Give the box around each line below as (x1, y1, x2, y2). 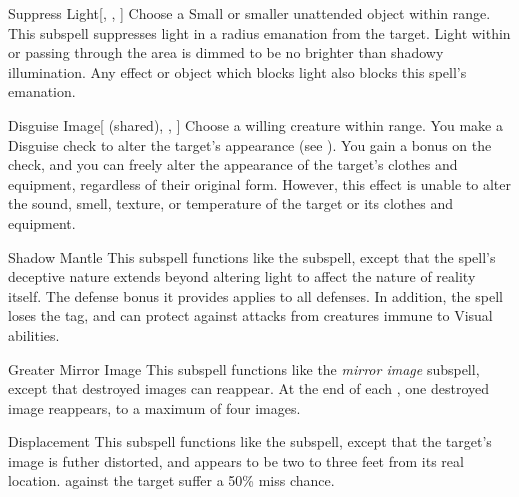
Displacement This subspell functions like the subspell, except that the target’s (8, 431, 492, 452)
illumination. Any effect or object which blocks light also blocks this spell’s (8, 61, 467, 82)
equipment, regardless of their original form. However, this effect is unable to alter (8, 173, 512, 194)
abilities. (8, 324, 60, 345)
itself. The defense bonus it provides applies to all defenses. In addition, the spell (8, 285, 503, 306)
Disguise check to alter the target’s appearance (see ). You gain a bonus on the (8, 134, 492, 155)
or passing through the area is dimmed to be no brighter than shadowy (8, 42, 444, 63)
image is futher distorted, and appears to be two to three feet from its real (8, 450, 464, 471)
